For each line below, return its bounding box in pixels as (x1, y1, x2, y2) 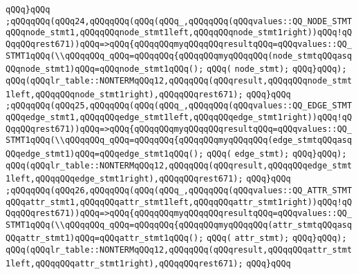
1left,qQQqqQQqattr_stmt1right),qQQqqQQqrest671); (6, 258, 243, 268)
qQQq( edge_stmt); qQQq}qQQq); (207, 148, 347, 159)
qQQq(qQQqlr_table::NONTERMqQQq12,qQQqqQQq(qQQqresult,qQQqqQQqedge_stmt (6, 160, 352, 170)
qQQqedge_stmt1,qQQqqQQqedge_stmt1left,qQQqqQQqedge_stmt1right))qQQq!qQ (6, 112, 352, 122)
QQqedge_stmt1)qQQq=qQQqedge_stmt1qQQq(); (6, 148, 204, 159)
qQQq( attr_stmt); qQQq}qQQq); (207, 233, 347, 244)
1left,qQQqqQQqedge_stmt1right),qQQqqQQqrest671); (6, 174, 243, 184)
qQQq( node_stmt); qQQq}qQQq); (207, 64, 347, 75)
